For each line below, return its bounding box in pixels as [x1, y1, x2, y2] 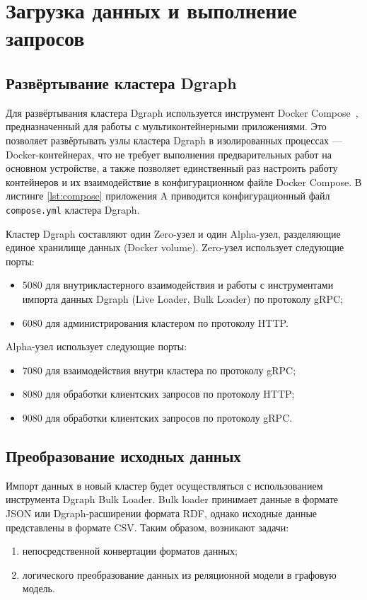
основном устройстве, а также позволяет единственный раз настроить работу [6, 161, 338, 175]
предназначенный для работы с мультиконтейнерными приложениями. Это [6, 119, 327, 134]
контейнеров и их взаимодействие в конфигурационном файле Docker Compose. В [6, 174, 362, 189]
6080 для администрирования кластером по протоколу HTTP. [22, 315, 289, 330]
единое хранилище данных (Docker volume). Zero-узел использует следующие [6, 240, 344, 255]
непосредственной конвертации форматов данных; [22, 543, 238, 558]
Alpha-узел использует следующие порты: [6, 339, 187, 354]
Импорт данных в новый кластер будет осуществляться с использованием [6, 478, 323, 492]
